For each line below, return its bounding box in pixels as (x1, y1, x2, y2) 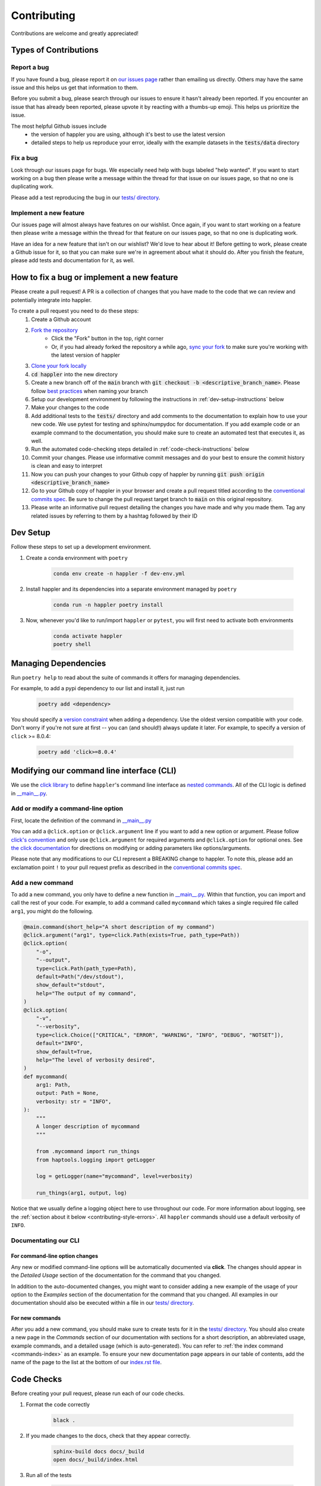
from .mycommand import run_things (36, 1148, 140, 1155)
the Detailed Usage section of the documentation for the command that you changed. (11, 1272, 221, 1279)
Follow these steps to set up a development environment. (11, 543, 152, 550)
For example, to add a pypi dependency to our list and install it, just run (11, 685, 185, 692)
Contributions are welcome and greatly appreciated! (11, 30, 139, 37)
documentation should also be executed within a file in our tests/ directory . (11, 1299, 194, 1306)
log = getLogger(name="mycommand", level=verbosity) (36, 1173, 193, 1180)
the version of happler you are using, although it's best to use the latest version (31, 131, 225, 138)
